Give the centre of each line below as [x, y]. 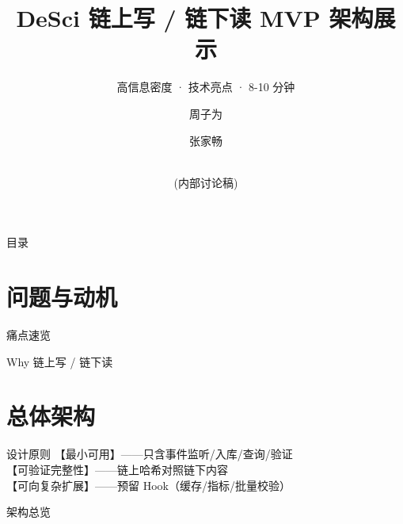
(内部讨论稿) [206, 182]
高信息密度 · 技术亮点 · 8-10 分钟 [206, 87]
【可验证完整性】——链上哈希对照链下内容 [117, 469]
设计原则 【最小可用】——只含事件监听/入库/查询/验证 [150, 454]
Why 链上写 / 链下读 [60, 361]
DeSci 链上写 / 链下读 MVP [168, 18]
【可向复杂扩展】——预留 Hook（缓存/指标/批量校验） [148, 485]
